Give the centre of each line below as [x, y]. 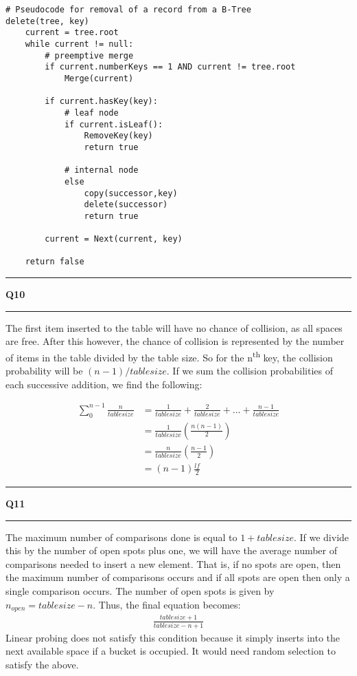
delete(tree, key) [47, 21]
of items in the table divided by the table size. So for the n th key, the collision [169, 356]
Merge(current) [99, 78]
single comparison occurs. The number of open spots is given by [140, 591]
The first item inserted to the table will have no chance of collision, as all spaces [174, 327]
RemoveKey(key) [118, 136]
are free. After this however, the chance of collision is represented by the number [175, 341]
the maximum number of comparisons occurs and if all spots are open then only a [178, 577]
